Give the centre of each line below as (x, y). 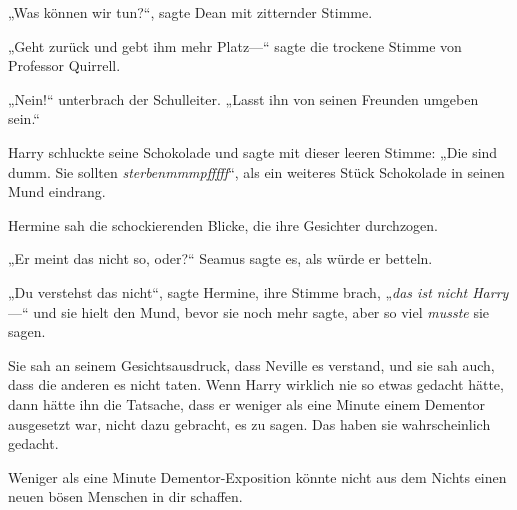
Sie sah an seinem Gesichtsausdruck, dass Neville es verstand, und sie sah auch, (251, 364)
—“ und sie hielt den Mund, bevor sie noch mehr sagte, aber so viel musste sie (249, 311)
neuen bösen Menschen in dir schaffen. (125, 496)
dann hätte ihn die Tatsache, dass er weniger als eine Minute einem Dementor (246, 403)
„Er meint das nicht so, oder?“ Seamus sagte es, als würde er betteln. (220, 258)
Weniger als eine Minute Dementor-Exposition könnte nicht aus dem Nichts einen (257, 476)
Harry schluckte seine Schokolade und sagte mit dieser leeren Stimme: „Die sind (253, 151)
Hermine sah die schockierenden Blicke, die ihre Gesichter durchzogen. (223, 224)
